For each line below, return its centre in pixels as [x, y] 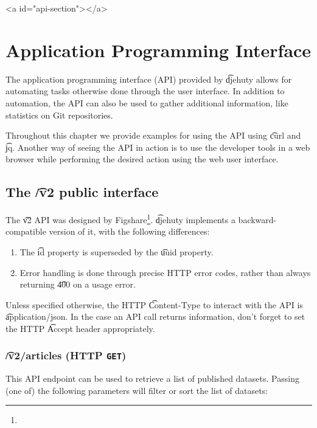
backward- [257, 219]
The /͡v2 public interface [82, 192]
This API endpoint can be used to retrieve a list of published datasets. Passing [152, 378]
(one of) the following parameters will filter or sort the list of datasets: [137, 390]
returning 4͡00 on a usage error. [78, 284]
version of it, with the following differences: [129, 231]
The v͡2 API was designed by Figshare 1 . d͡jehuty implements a [120, 219]
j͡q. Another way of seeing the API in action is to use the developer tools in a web [158, 147]
